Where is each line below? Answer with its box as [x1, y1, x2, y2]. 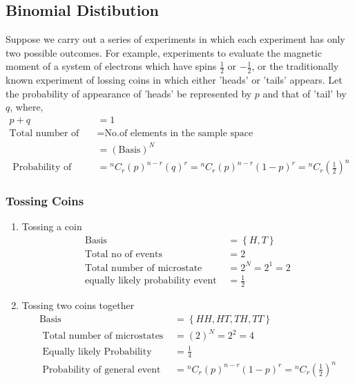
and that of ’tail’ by [262, 86, 347, 100]
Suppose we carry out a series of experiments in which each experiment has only [6, 32, 345, 46]
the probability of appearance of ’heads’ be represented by [6, 86, 252, 100]
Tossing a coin [21, 219, 82, 234]
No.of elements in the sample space [104, 129, 253, 139]
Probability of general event [42, 364, 161, 375]
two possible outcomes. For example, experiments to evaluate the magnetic [6, 45, 322, 59]
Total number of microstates [42, 331, 164, 342]
